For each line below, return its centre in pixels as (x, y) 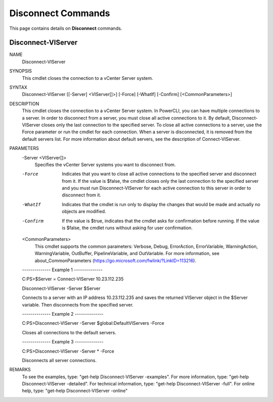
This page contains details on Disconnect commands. (66, 28)
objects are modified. (84, 212)
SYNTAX (18, 87)
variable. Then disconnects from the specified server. (78, 305)
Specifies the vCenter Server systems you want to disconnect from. (105, 165)
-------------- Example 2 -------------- (63, 314)
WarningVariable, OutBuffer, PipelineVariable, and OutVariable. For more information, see (127, 254)
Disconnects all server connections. (59, 360)
